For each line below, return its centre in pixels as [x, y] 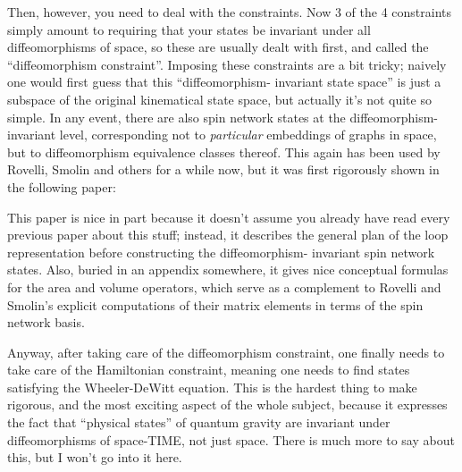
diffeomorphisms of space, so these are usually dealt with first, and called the [218, 47]
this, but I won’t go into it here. [95, 457]
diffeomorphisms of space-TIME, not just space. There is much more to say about [231, 439]
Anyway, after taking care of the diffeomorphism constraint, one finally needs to [226, 352]
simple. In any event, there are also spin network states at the [176, 117]
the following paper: [62, 186]
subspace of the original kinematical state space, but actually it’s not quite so [219, 99]
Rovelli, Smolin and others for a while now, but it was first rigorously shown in [223, 169]
